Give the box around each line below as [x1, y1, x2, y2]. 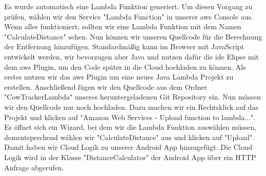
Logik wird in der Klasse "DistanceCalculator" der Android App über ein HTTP [4, 151, 256, 162]
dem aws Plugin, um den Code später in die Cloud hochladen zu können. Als [4, 61, 246, 72]
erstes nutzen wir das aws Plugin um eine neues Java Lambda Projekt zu [4, 71, 234, 82]
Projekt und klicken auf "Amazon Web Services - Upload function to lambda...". [4, 111, 255, 122]
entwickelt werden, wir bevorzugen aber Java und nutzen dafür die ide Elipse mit [4, 51, 259, 62]
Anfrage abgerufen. [4, 162, 64, 172]
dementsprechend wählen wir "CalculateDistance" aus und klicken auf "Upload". [4, 131, 255, 142]
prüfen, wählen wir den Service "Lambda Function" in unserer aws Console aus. [4, 11, 253, 22]
